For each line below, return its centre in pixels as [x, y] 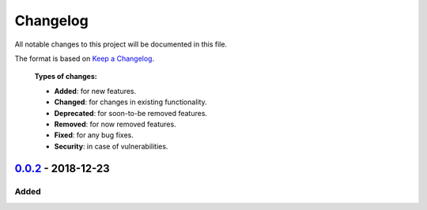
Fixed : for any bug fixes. [94, 135]
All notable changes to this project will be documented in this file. [121, 44]
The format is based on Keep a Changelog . [84, 58]
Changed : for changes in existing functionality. [130, 102]
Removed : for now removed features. [115, 124]
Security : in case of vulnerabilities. [111, 146]
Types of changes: [66, 77]
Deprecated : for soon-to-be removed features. [131, 113]
